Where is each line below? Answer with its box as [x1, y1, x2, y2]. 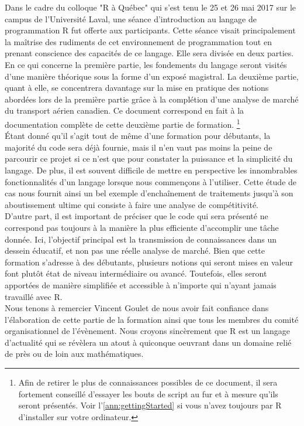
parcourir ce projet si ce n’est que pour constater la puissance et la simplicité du [5, 152, 293, 165]
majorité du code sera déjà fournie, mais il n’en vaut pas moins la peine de [5, 141, 272, 153]
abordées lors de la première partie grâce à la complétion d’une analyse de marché [5, 93, 299, 105]
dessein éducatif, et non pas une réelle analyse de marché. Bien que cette [5, 244, 265, 257]
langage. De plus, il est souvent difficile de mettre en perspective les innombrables [5, 163, 298, 176]
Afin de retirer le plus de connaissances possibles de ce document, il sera [18, 376, 278, 388]
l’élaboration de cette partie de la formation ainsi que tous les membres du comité [5, 313, 299, 325]
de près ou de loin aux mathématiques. [5, 347, 144, 360]
